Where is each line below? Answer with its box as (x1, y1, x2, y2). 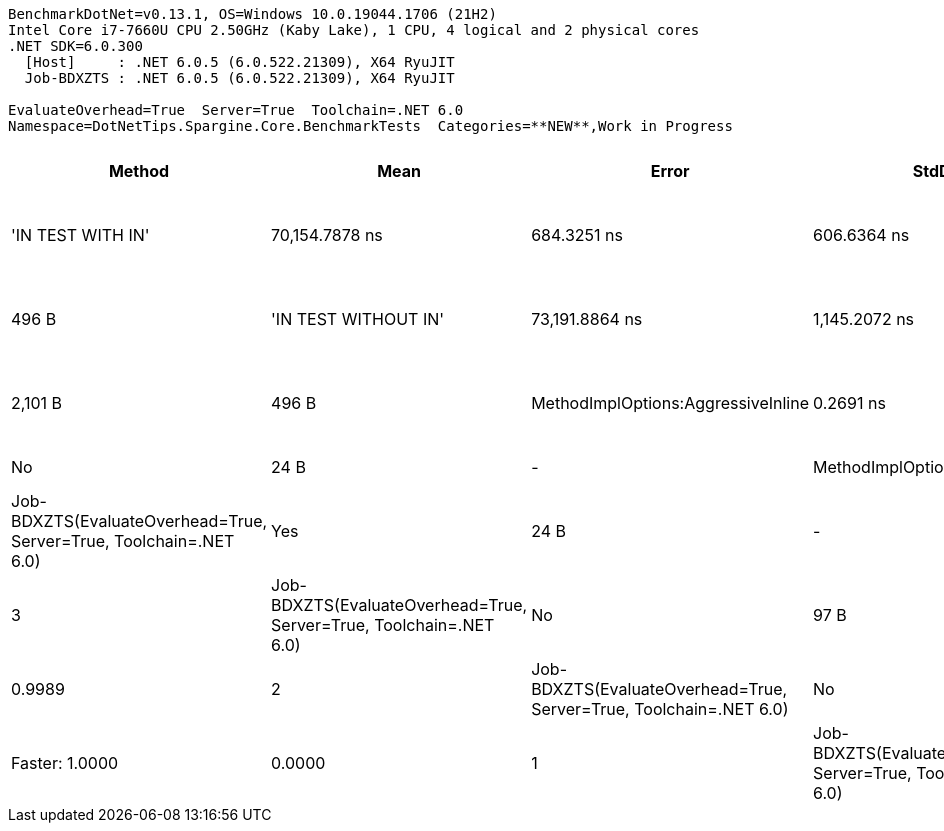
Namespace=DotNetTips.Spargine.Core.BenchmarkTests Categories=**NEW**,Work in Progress (8, 118, 733, 134)
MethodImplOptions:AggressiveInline (531, 393, 810, 413)
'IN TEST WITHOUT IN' (271, 309, 445, 329)
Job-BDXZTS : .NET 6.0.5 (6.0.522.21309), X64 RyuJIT (24, 70, 455, 86)
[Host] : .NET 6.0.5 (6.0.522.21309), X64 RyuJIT (24, 54, 455, 70)
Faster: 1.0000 (11, 753, 119, 773)
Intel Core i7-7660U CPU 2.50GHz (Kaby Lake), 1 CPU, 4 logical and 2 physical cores (8, 22, 700, 38)
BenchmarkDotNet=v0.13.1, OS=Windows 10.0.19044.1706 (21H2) (8, 6, 497, 22)
